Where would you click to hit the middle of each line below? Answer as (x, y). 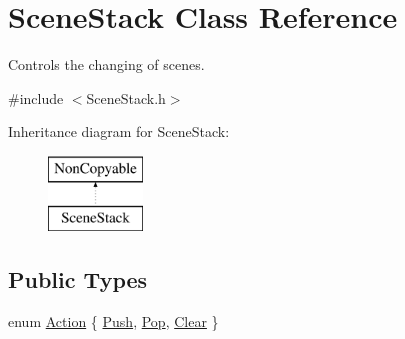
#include (36, 97)
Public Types (78, 279)
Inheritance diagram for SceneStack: (119, 131)
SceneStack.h (126, 97)
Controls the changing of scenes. (106, 64)
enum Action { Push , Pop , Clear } (113, 321)
